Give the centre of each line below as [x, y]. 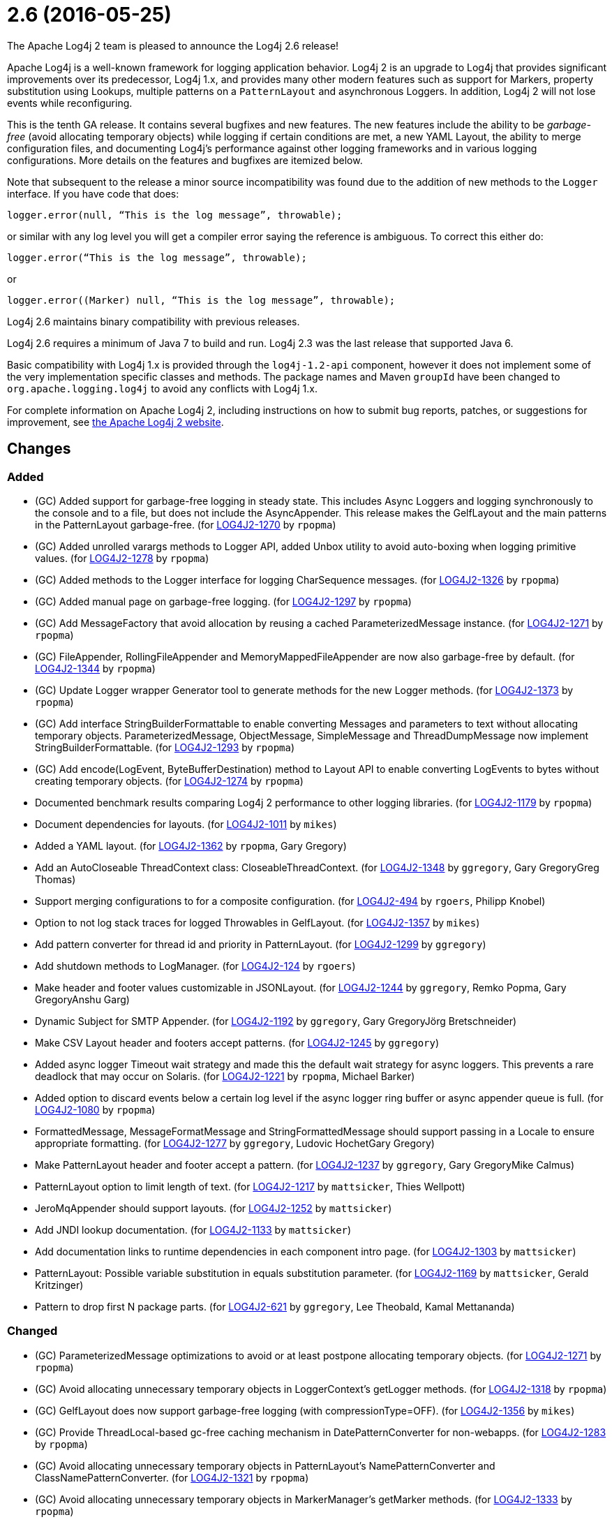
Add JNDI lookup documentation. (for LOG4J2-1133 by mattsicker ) [193, 1229]
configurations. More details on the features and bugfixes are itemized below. [185, 160]
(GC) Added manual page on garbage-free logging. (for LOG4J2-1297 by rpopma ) [223, 601]
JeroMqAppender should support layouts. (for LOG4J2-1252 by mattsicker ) [214, 1208]
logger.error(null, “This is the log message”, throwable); [175, 215]
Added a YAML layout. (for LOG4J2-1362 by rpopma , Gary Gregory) [191, 845]
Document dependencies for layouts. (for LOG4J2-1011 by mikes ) [186, 824]
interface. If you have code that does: [93, 193]
